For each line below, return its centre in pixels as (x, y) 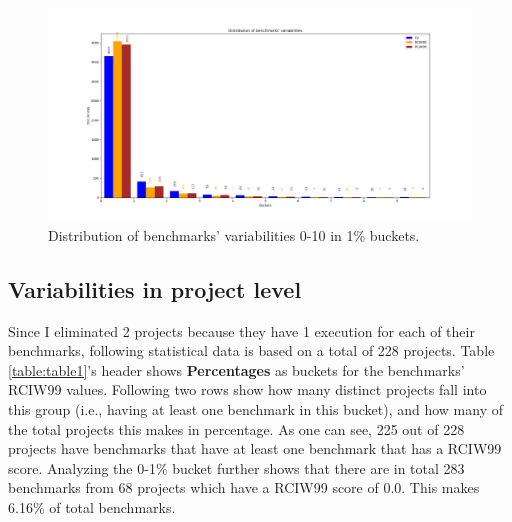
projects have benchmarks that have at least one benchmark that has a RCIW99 (255, 448)
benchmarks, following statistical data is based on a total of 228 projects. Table (251, 350)
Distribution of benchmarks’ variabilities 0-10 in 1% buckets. (234, 234)
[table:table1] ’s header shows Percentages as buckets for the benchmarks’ (236, 369)
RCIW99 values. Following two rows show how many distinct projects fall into (247, 389)
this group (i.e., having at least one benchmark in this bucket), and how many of (255, 409)
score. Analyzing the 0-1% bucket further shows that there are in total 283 (236, 467)
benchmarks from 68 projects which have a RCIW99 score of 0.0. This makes (244, 487)
